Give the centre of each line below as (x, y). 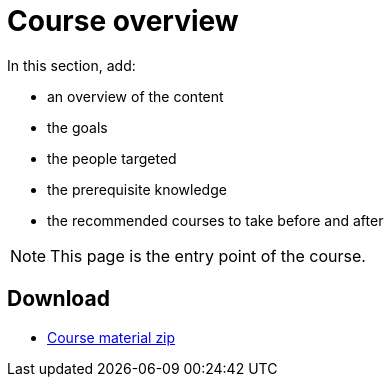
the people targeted (112, 158)
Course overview (123, 21)
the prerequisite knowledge (137, 189)
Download (58, 299)
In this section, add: (71, 65)
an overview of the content (135, 96)
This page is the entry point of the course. (208, 255)
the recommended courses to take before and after (215, 220)
